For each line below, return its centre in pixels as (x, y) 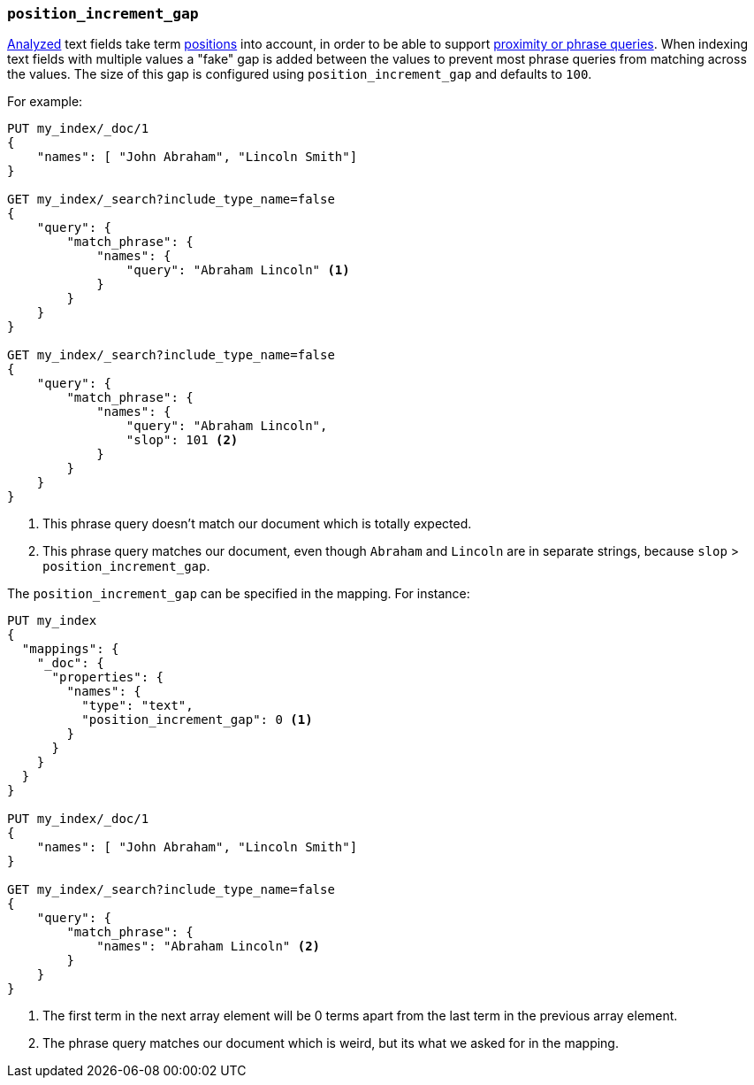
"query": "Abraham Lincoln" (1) (238, 270)
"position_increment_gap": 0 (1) (197, 720)
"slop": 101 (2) (182, 440)
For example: (45, 102)
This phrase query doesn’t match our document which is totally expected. (257, 524)
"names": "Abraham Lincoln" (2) (209, 946)
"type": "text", (137, 706)
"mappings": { (70, 649)
